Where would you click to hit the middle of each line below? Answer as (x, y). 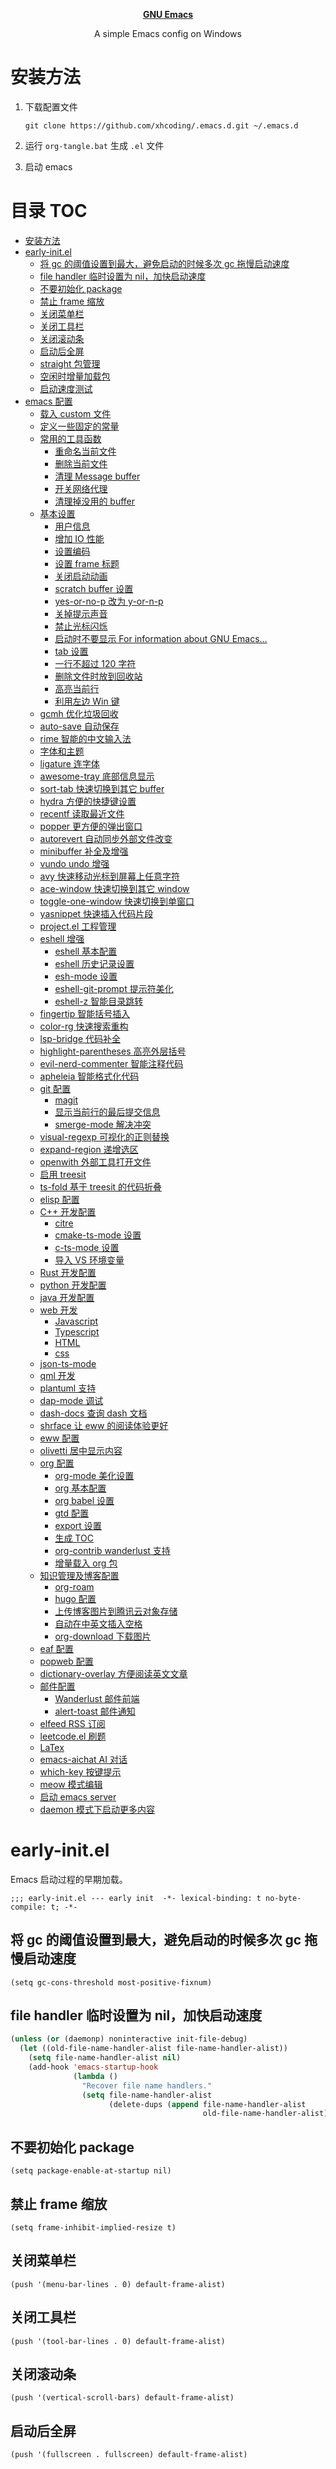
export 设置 (78, 1525)
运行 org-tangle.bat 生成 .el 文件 (94, 145)
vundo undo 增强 (74, 863)
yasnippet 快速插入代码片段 (96, 913)
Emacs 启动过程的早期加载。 (69, 1879)
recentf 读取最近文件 (82, 813)
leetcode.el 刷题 (73, 1736)
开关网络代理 (81, 488)
